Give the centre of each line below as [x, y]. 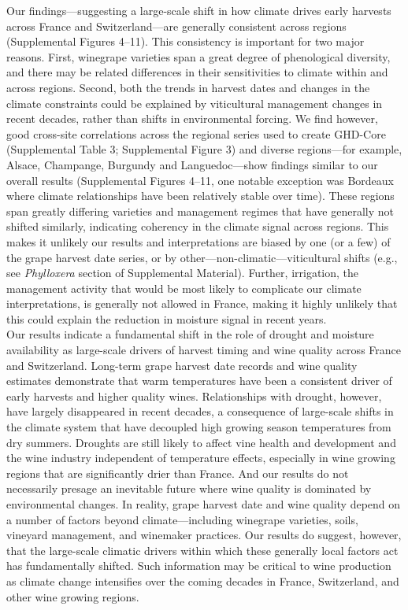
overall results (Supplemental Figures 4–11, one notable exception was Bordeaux [200, 180]
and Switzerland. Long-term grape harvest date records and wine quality [182, 365]
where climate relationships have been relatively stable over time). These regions [200, 196]
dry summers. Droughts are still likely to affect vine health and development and [201, 442]
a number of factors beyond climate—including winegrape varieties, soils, [182, 519]
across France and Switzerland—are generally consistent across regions [176, 26]
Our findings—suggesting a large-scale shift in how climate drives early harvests [199, 10]
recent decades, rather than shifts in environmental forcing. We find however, [192, 118]
